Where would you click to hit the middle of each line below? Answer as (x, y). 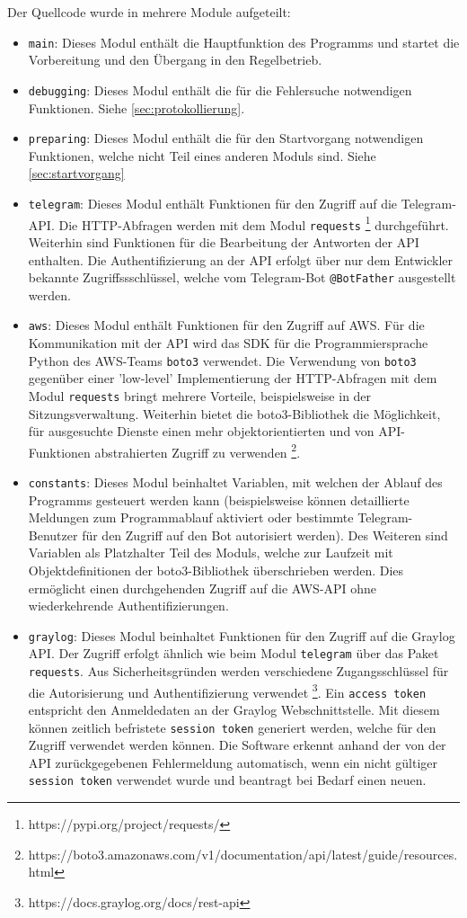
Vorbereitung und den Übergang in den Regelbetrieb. (175, 60)
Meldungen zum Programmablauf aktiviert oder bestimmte (191, 517)
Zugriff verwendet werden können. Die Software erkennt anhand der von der (237, 745)
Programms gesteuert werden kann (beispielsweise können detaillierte (219, 499)
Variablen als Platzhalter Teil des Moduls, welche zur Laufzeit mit (211, 553)
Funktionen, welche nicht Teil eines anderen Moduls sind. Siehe (202, 155)
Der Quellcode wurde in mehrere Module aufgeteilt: (149, 12)
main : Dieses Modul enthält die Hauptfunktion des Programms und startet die (244, 42)
